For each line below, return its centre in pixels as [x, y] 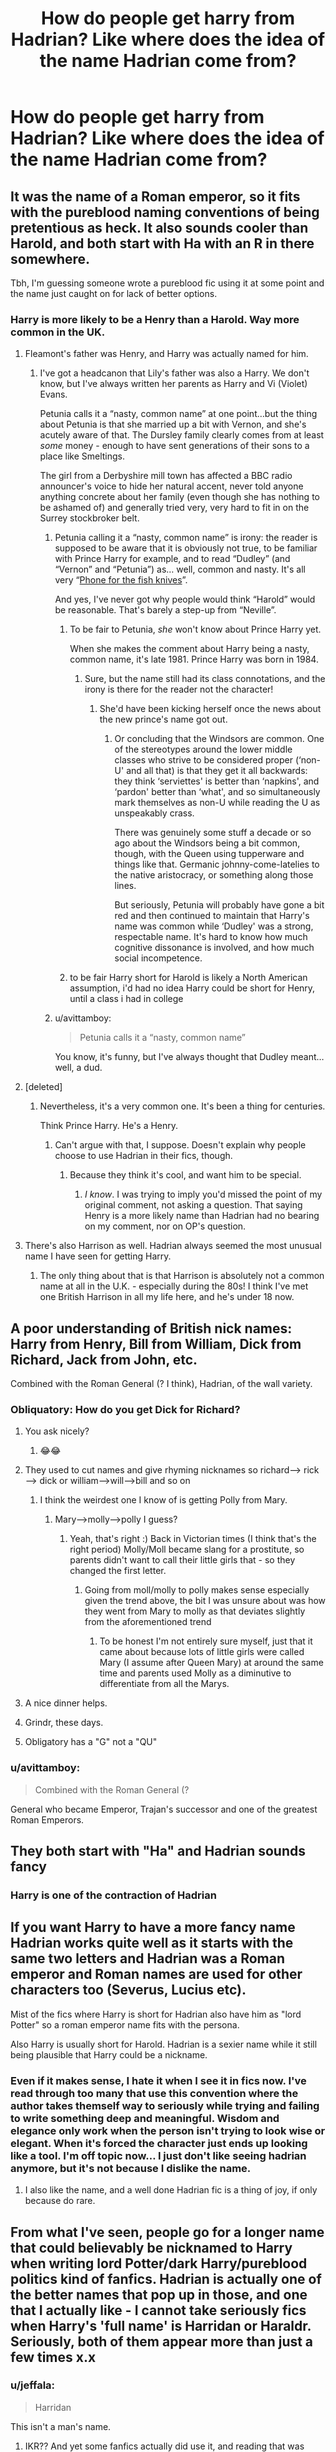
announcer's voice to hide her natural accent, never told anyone [171, 486]
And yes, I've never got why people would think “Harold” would [185, 599]
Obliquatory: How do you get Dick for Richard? [125, 1410]
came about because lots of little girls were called [202, 1652]
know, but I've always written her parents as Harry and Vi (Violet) [173, 384]
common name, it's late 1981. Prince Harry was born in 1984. [194, 659]
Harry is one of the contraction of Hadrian [113, 1895]
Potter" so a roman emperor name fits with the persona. [125, 2024]
